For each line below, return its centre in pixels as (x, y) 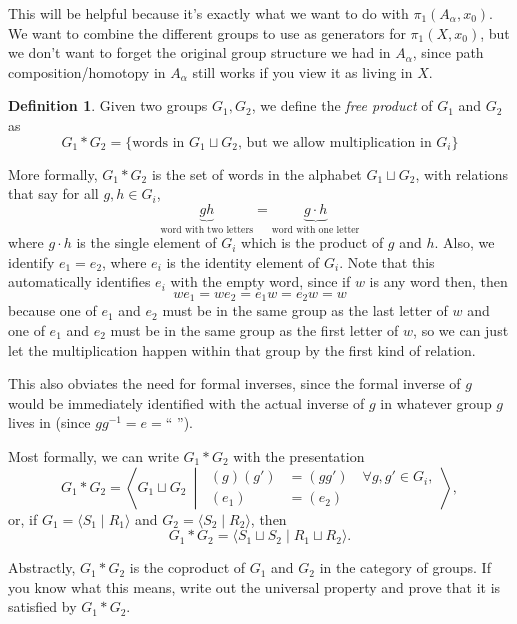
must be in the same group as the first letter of (254, 330)
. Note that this (387, 261)
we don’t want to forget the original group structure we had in (199, 52)
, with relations (462, 173)
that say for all (53, 193)
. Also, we (464, 242)
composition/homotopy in (87, 71)
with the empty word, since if (260, 281)
